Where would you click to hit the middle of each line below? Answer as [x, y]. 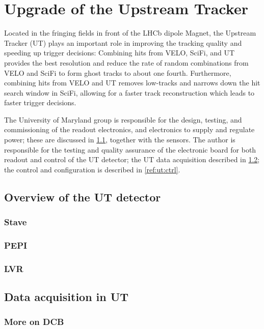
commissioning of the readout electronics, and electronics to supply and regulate [129, 129]
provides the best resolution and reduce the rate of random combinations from [126, 62]
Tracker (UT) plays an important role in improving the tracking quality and [123, 42]
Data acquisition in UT [67, 297]
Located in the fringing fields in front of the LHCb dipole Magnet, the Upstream [130, 33]
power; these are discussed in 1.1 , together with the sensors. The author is [120, 140]
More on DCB [34, 322]
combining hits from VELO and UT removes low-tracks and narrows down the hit [132, 83]
